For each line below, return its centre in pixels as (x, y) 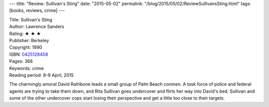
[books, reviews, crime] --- (37, 10)
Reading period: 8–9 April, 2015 (42, 75)
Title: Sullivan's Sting (31, 19)
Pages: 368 (21, 61)
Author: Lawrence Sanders (37, 27)
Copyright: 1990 (26, 48)
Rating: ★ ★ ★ (25, 33)
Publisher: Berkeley (29, 40)
